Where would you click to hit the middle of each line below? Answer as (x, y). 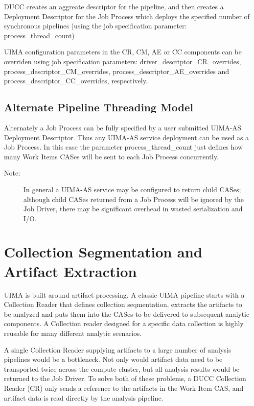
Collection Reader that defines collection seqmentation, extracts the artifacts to (123, 304)
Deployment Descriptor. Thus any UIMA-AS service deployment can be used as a (127, 137)
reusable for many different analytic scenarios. (73, 333)
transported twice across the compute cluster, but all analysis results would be (122, 368)
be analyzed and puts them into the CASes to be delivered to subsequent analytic (127, 314)
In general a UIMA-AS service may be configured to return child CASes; (132, 189)
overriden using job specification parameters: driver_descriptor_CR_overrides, (123, 61)
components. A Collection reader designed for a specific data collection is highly (124, 323)
